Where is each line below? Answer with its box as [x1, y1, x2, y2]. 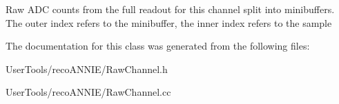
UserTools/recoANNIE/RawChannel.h [6, 61, 168, 76]
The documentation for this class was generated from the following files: [6, 39, 310, 53]
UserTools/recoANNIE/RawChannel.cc [6, 85, 171, 99]
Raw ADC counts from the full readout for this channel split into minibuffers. [6, 2, 335, 16]
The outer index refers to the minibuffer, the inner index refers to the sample [6, 15, 332, 30]
